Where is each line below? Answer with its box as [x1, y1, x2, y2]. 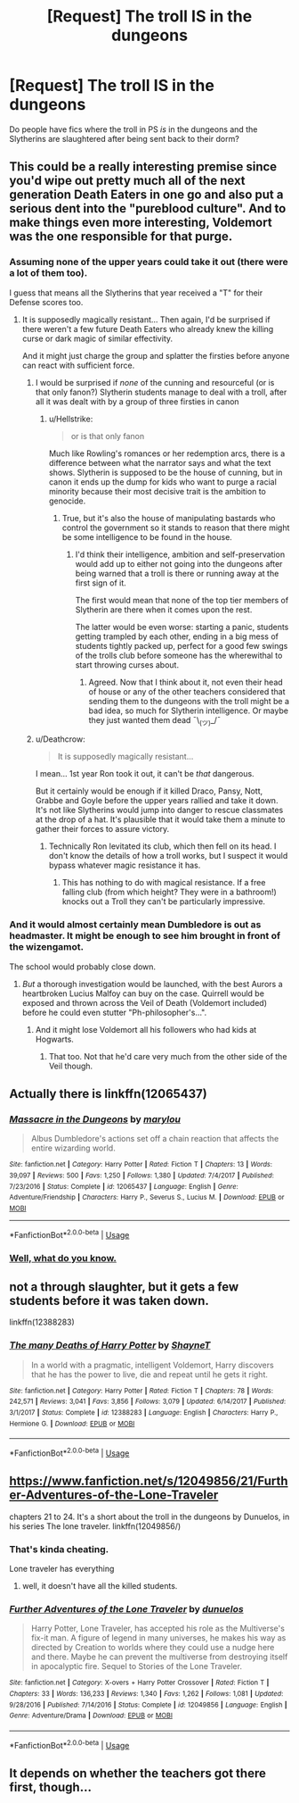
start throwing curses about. [75, 659, 180, 670]
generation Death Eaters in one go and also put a [9, 187, 284, 203]
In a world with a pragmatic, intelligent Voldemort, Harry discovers [30, 1359, 274, 1370]
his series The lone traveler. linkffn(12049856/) [9, 1520, 182, 1532]
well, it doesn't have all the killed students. [21, 1581, 178, 1591]
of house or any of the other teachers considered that [88, 685, 286, 697]
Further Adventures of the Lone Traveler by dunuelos [9, 1603, 244, 1616]
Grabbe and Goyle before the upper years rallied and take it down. [35, 795, 279, 806]
